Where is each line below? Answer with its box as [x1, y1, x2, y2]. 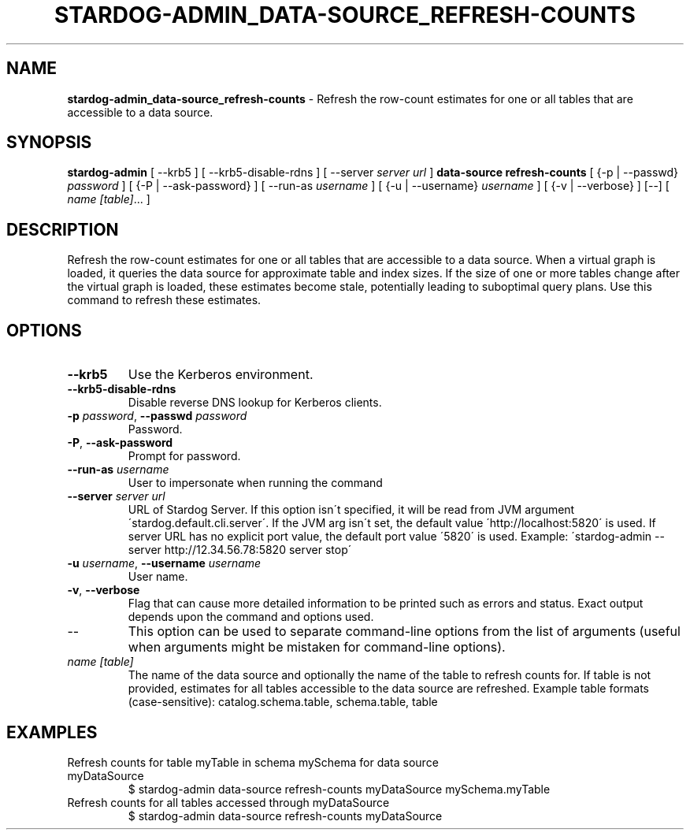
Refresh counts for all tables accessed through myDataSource [67, 795, 390, 809]
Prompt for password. [128, 449, 241, 463]
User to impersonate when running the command [128, 476, 383, 490]
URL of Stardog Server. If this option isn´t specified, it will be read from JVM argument [128, 503, 575, 517]
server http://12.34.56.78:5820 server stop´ [128, 543, 352, 557]
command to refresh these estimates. [67, 293, 262, 307]
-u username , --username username [67, 556, 262, 570]
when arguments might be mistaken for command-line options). [128, 639, 506, 656]
